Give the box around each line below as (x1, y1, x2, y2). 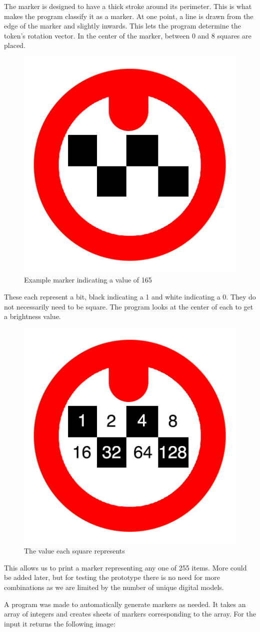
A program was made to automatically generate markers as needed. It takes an (4, 598, 246, 609)
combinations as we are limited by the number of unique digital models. (4, 582, 224, 592)
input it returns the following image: (4, 618, 115, 628)
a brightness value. (4, 311, 61, 321)
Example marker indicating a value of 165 (24, 274, 152, 285)
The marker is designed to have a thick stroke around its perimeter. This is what (4, 1, 252, 11)
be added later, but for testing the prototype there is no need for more (4, 572, 220, 582)
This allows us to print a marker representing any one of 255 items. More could (4, 562, 247, 572)
